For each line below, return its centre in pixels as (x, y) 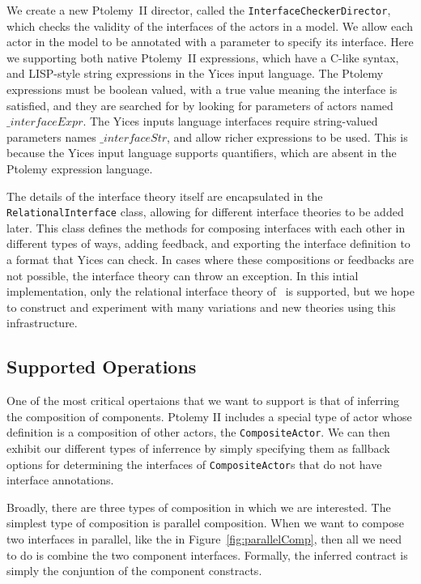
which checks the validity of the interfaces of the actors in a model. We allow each (210, 26)
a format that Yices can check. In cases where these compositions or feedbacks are (210, 260)
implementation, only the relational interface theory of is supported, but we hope (210, 291)
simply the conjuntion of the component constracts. (134, 571)
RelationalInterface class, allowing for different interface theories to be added (205, 212)
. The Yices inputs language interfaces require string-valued (230, 121)
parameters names (51, 136)
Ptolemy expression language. (80, 168)
